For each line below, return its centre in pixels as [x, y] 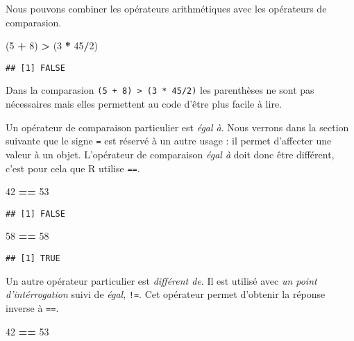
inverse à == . [32, 307]
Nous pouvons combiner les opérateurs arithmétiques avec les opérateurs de [166, 8]
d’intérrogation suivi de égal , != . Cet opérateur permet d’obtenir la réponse [166, 294]
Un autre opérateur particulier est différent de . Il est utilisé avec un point [161, 280]
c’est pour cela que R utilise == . [73, 168]
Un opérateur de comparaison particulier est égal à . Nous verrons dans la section [177, 127]
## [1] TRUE [33, 259]
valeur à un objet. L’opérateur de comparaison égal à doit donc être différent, [170, 154]
